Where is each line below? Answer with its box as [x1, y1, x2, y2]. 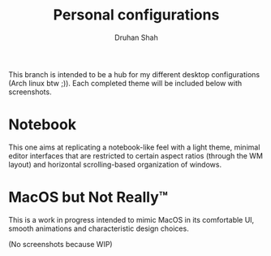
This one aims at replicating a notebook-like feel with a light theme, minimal [8, 142, 260, 152]
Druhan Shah [114, 33, 158, 42]
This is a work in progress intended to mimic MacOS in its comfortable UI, [8, 215, 255, 224]
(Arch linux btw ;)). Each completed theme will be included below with [8, 78, 243, 88]
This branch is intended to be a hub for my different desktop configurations [8, 69, 260, 79]
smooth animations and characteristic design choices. [8, 223, 189, 233]
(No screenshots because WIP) [8, 239, 113, 249]
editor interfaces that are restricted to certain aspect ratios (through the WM [8, 150, 264, 160]
